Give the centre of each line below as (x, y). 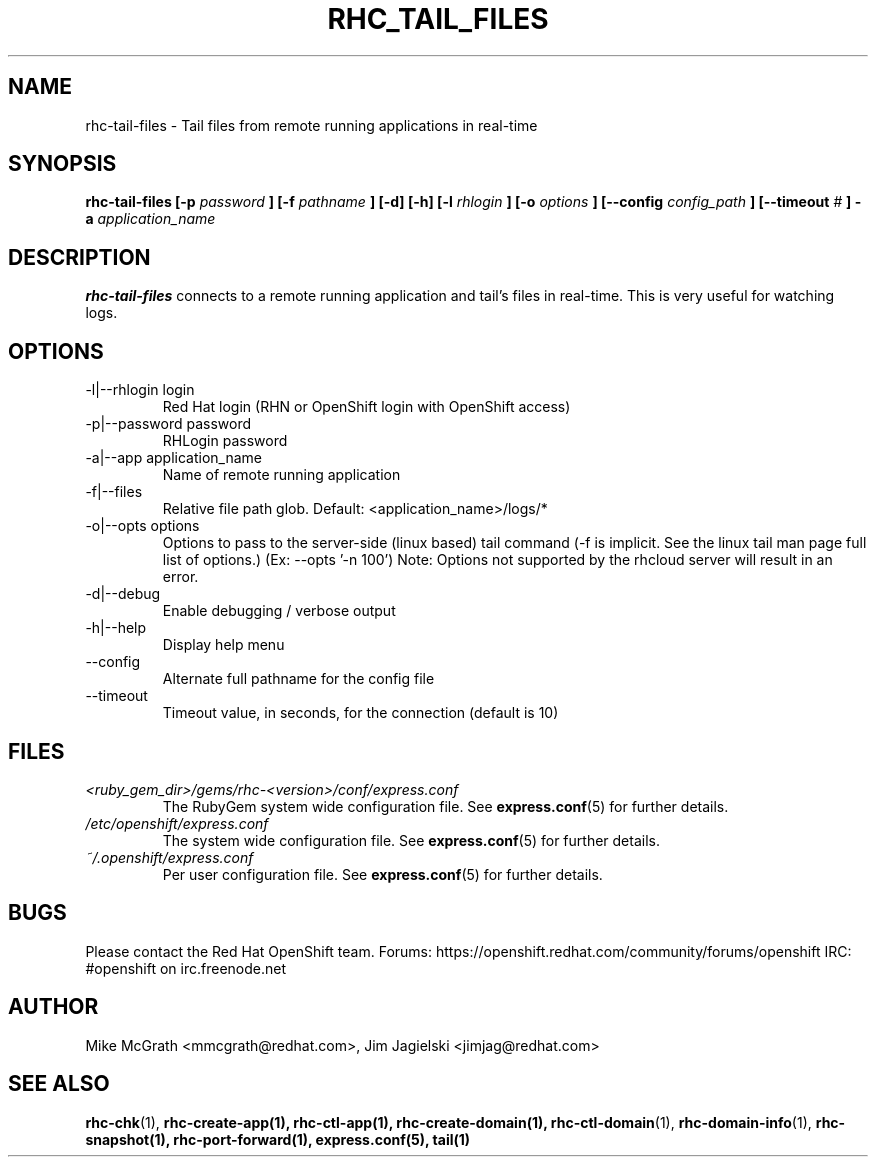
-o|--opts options (142, 526)
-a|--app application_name (174, 458)
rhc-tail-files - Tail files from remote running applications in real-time (311, 125)
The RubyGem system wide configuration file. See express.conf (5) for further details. (445, 806)
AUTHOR (53, 1007)
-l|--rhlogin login (140, 390)
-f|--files (114, 492)
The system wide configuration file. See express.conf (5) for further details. (411, 840)
